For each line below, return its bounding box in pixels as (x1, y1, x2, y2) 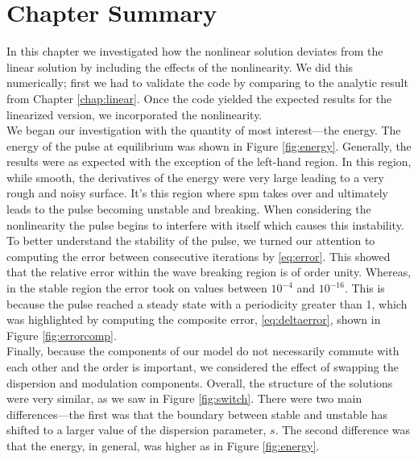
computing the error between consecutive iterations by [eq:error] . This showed (6, 247, 391, 264)
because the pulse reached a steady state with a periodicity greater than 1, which (6, 295, 408, 312)
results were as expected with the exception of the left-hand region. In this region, (6, 153, 412, 170)
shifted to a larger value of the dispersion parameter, (6, 421, 267, 438)
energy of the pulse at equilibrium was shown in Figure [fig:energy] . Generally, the (6, 137, 412, 154)
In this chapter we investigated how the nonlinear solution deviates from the (6, 43, 383, 60)
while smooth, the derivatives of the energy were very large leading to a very (6, 168, 384, 185)
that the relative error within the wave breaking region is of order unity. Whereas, (6, 263, 412, 280)
